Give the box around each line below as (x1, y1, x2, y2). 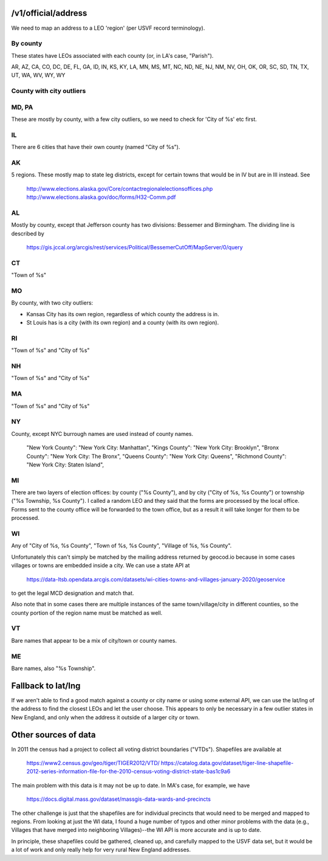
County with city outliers (11, 87, 86, 95)
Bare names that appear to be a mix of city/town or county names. (11, 637, 177, 644)
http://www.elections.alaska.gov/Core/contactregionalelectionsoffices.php (26, 185, 213, 192)
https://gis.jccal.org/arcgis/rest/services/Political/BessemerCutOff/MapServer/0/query (26, 244, 243, 251)
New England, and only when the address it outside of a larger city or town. (11, 713, 200, 721)
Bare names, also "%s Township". (11, 665, 96, 672)
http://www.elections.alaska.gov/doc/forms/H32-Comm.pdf (26, 193, 176, 201)
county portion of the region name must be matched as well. (11, 609, 163, 617)
